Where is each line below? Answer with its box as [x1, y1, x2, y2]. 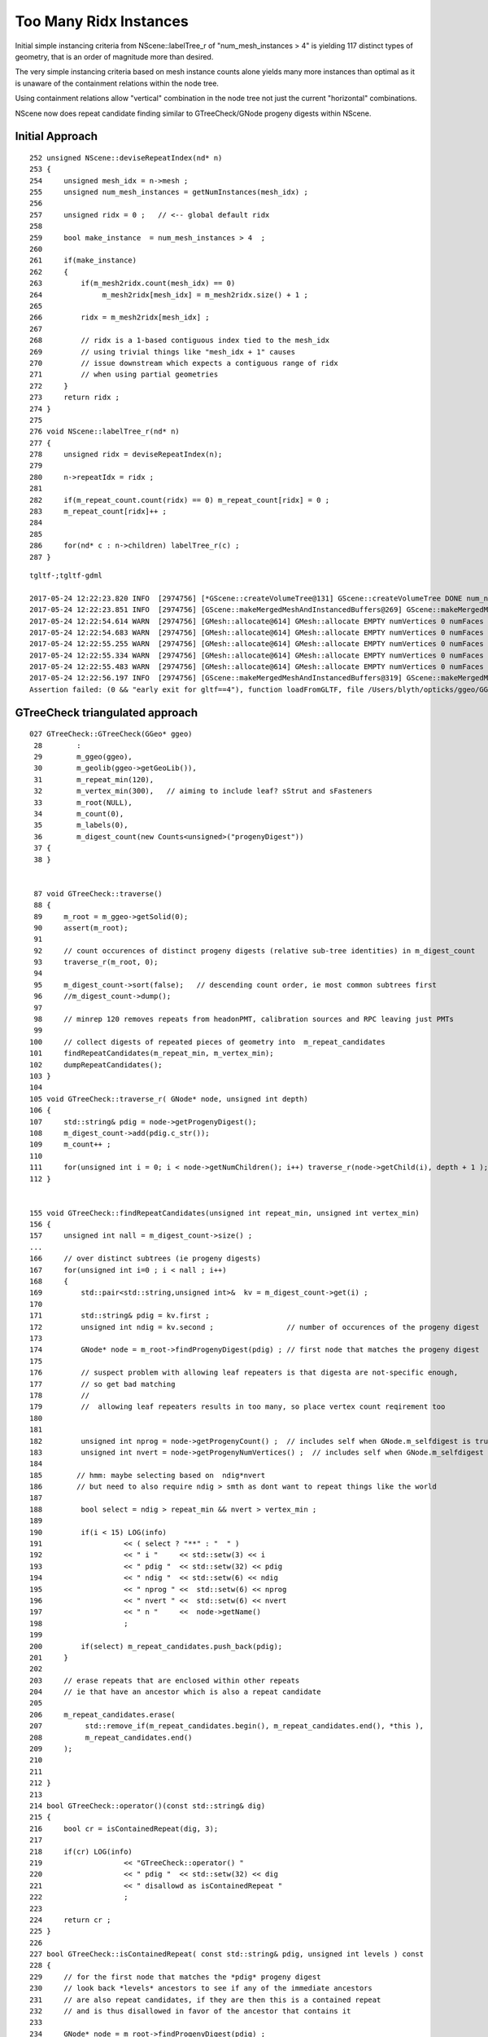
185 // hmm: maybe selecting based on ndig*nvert [29, 1471, 266, 1480]
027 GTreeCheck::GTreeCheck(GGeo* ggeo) [29, 729, 193, 739]
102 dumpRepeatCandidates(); [29, 1060, 163, 1069]
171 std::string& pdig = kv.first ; [29, 1311, 211, 1320]
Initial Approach [15, 130, 98, 143]
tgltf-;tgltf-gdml [29, 570, 103, 580]
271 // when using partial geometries [29, 370, 219, 379]
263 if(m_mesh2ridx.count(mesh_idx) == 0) [29, 279, 236, 288]
